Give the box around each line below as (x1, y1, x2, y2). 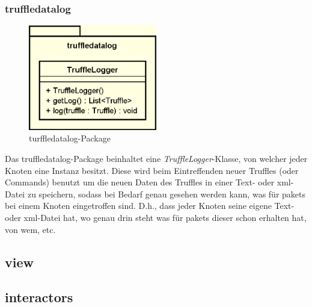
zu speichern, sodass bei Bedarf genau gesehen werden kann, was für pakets (27, 187, 306, 200)
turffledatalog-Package (29, 132, 111, 144)
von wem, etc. (5, 223, 56, 235)
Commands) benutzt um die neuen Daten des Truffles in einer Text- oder (5, 176, 275, 188)
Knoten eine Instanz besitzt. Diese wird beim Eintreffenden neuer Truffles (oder (5, 164, 299, 176)
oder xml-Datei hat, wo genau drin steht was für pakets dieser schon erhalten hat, (5, 211, 307, 223)
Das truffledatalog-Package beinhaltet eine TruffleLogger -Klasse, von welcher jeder (5, 152, 308, 165)
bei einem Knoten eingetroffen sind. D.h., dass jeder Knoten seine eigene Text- (5, 199, 295, 212)
